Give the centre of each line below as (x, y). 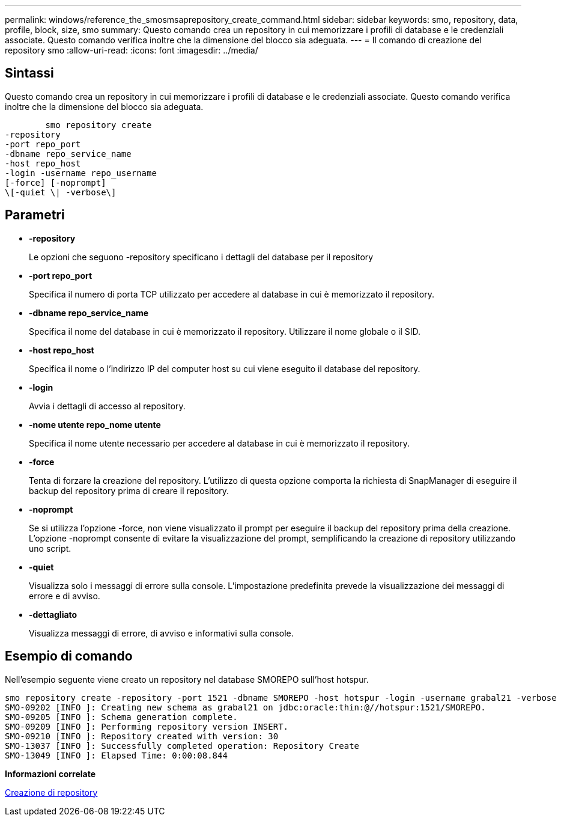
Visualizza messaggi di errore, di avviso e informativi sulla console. (161, 633)
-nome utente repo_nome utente (95, 424)
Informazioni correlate (50, 774)
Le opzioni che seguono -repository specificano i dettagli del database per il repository (201, 257)
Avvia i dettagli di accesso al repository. (107, 406)
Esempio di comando (69, 656)
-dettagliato (53, 614)
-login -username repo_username (81, 173)
